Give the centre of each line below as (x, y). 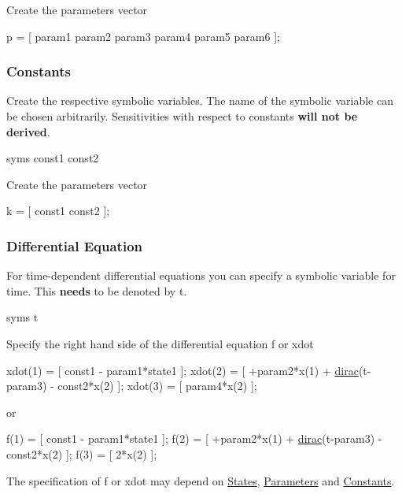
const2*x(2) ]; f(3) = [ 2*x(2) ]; (82, 453)
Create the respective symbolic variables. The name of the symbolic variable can (200, 100)
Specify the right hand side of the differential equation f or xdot (160, 343)
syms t (22, 317)
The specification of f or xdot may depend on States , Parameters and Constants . (201, 480)
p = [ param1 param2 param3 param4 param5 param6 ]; (143, 36)
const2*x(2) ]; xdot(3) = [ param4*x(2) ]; (157, 386)
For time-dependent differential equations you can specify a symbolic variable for (201, 275)
